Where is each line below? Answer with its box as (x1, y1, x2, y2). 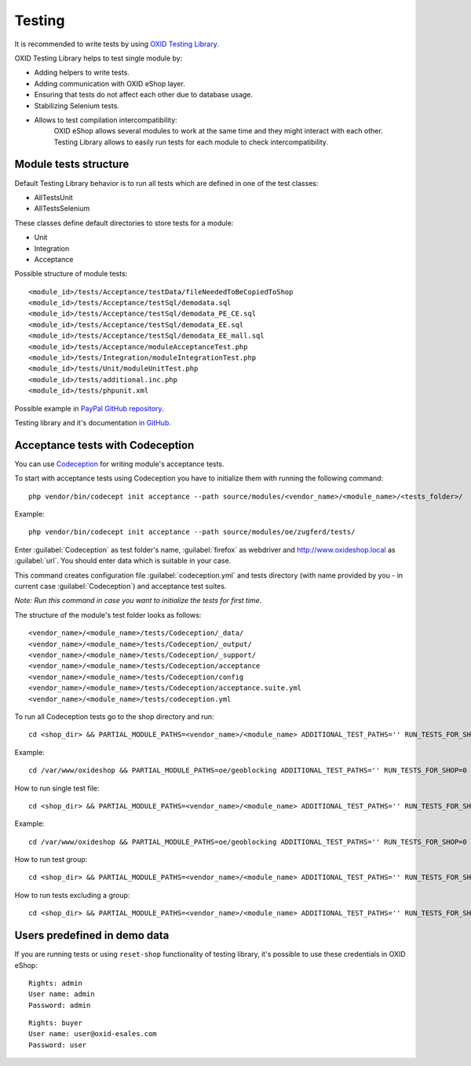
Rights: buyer (28, 1019, 82, 1028)
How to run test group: (14, 855, 88, 864)
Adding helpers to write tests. (34, 68, 130, 78)
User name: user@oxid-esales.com (28, 1029, 157, 1039)
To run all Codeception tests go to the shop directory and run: (14, 711, 215, 721)
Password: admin (28, 1001, 91, 1009)
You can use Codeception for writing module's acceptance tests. (14, 459, 225, 469)
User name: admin (28, 990, 95, 998)
